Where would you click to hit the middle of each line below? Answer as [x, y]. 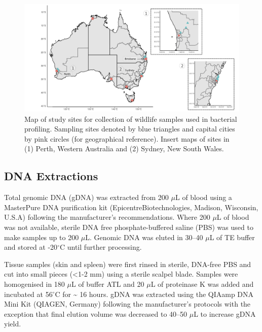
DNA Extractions [51, 176]
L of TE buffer [232, 237]
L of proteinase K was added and [202, 284]
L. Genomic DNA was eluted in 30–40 [144, 237]
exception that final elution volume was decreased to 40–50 [96, 313]
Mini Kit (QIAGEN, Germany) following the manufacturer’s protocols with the [127, 304]
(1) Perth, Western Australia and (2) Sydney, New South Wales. [124, 148]
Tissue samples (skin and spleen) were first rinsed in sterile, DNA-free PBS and [128, 264]
